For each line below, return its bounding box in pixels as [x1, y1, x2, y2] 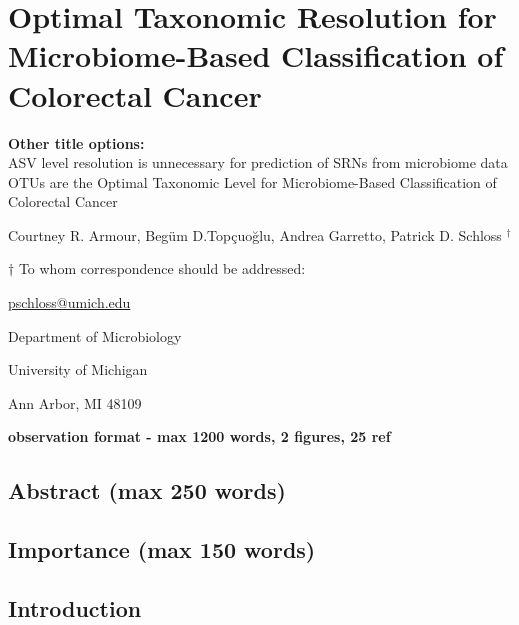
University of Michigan [8, 359, 148, 380]
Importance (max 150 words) [8, 534, 316, 565]
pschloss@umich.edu [8, 292, 131, 313]
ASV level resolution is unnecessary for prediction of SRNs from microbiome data [8, 152, 508, 173]
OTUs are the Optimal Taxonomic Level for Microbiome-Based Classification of [8, 171, 497, 192]
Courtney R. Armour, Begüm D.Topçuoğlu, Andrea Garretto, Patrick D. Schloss [8, 224, 502, 245]
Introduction [8, 592, 142, 623]
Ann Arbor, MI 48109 [8, 392, 142, 413]
